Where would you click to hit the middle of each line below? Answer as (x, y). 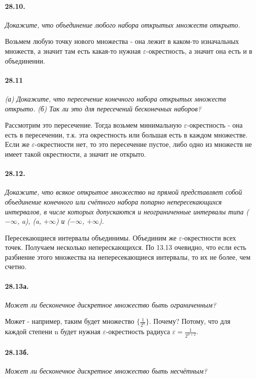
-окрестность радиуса (138, 331)
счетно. (16, 266)
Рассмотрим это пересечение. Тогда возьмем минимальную (93, 125)
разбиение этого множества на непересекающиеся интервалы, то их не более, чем (128, 257)
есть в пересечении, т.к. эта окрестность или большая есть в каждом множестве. (126, 134)
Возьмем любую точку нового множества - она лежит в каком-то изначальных (122, 41)
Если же (17, 144)
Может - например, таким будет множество (70, 321)
